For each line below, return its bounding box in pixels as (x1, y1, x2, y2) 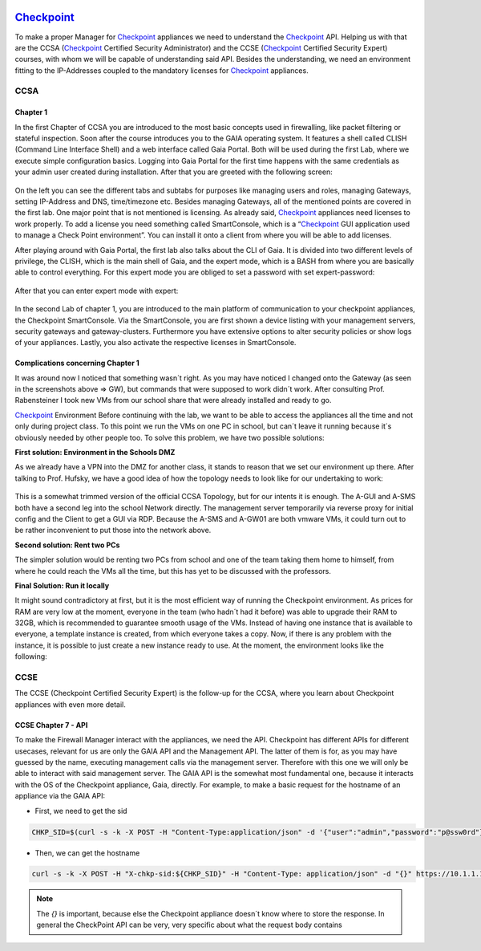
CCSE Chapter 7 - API (14, 720, 88, 730)
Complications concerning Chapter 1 (14, 358, 139, 368)
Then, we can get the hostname (34, 847, 140, 858)
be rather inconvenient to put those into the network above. (14, 526, 212, 535)
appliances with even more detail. (14, 699, 126, 709)
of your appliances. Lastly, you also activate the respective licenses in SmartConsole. (14, 338, 297, 347)
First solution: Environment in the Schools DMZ (14, 448, 176, 457)
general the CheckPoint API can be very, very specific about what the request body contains (36, 920, 342, 930)
